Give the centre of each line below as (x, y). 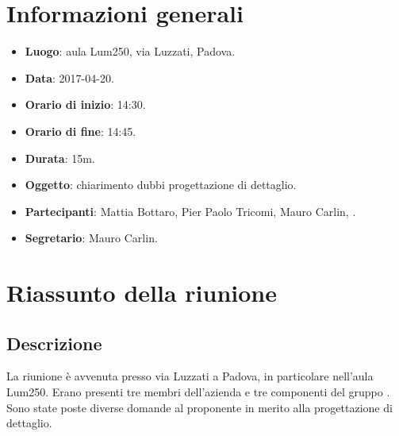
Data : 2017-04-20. (69, 77)
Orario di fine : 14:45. (81, 131)
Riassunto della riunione (142, 293)
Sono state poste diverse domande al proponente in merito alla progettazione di (199, 407)
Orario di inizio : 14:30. (85, 104)
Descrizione (54, 343)
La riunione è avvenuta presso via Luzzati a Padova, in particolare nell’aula (190, 376)
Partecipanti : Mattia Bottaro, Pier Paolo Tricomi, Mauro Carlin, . (190, 211)
